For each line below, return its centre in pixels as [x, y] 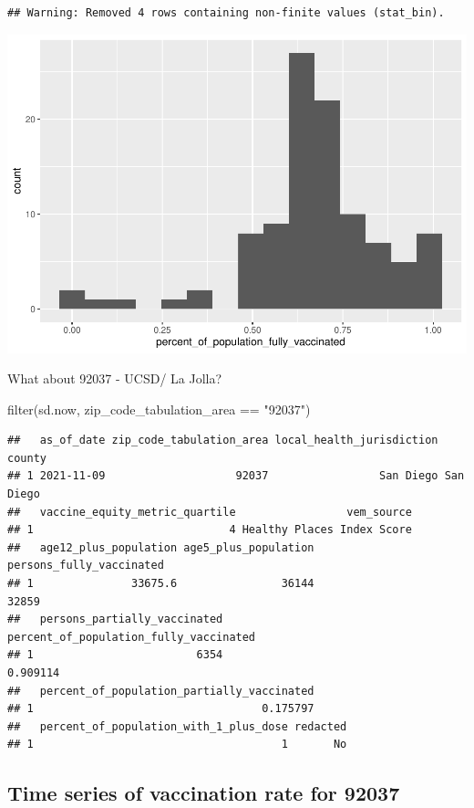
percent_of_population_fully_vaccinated [132, 637]
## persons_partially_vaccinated [115, 619]
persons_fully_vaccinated [86, 566]
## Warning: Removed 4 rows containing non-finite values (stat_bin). [226, 13]
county [27, 458]
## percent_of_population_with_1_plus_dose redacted [177, 726]
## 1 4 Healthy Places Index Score [210, 530]
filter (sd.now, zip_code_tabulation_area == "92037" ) [159, 409]
